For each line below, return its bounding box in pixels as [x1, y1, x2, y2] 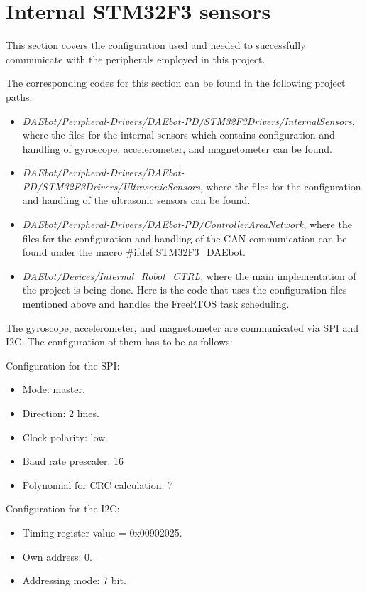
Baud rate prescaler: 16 [22, 453, 124, 468]
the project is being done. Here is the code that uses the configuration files [22, 282, 347, 297]
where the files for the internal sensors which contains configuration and [22, 127, 335, 142]
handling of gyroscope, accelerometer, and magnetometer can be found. [22, 141, 332, 156]
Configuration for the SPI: [6, 357, 120, 372]
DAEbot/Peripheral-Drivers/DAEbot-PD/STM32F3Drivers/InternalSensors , [22, 113, 355, 128]
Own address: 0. [22, 549, 92, 564]
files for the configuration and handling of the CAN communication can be [22, 230, 347, 245]
